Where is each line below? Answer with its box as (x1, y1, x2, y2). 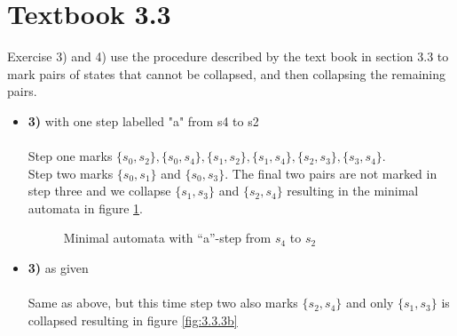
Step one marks (28, 147, 113, 165)
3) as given (28, 259, 89, 277)
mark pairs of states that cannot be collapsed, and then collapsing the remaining (7, 64, 446, 83)
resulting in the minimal (287, 181, 419, 200)
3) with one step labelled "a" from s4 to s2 (28, 111, 259, 130)
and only (345, 293, 394, 312)
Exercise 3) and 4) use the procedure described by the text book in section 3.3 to (7, 47, 449, 66)
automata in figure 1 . (28, 198, 143, 217)
